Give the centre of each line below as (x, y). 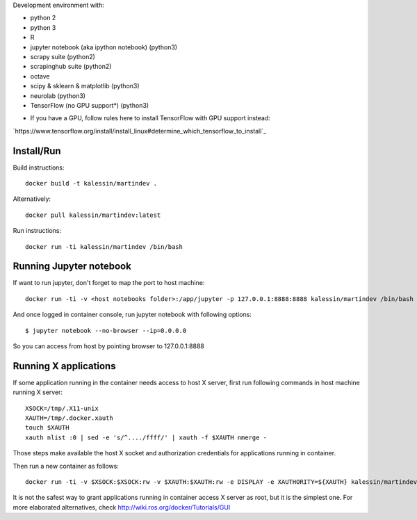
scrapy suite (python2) (63, 56)
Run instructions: (37, 231)
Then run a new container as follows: (66, 466)
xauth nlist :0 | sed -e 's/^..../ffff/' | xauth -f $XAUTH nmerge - (146, 437)
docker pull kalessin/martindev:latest (93, 215)
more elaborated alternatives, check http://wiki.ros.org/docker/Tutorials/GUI (122, 507)
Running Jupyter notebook (72, 267)
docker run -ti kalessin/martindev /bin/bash (104, 246)
